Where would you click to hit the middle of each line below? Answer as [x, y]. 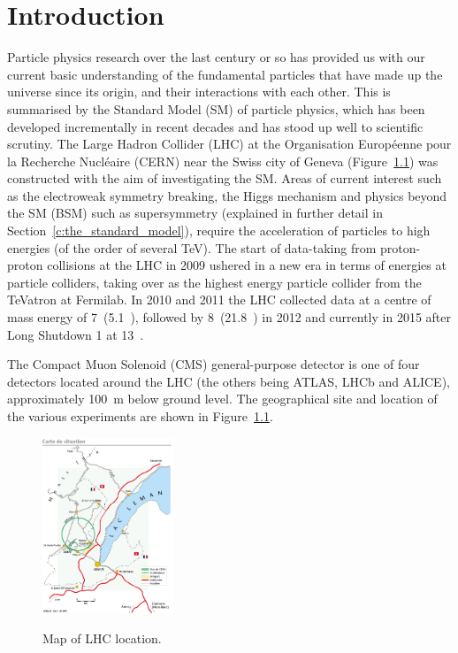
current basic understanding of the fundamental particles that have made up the [225, 74]
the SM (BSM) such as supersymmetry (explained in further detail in [195, 213]
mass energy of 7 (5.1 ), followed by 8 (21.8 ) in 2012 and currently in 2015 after [229, 317]
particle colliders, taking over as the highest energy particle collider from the [214, 282]
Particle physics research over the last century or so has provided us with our [216, 57]
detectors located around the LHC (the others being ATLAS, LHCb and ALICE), [229, 381]
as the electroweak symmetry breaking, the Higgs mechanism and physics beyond [227, 195]
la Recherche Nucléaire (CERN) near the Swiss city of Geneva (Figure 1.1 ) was [223, 161]
